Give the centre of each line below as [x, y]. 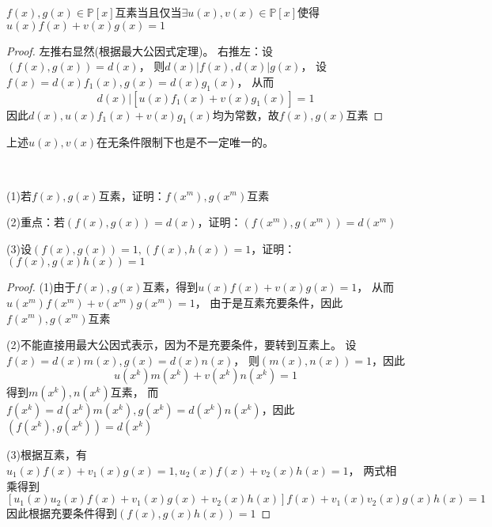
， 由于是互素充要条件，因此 [269, 302]
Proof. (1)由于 [41, 287]
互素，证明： [132, 195]
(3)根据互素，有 [47, 455]
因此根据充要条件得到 [62, 513]
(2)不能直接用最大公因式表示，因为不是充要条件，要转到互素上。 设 [182, 345]
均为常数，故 [246, 114]
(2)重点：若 [36, 222]
